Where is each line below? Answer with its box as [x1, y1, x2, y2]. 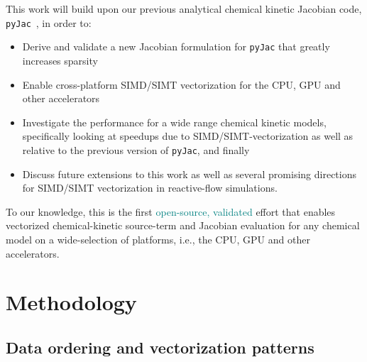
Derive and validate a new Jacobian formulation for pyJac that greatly [22, 39, 330, 54]
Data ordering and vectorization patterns [6, 336, 314, 358]
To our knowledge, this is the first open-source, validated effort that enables [6, 204, 336, 219]
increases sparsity [22, 53, 98, 67]
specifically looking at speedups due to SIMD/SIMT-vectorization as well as [22, 128, 354, 143]
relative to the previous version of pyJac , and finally [22, 142, 250, 157]
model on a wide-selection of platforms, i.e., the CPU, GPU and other [6, 231, 310, 246]
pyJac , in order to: [6, 15, 92, 30]
